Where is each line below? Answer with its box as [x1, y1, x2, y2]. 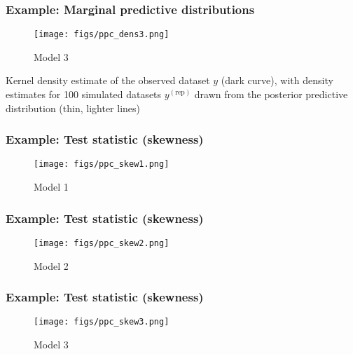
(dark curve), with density [221, 73, 333, 88]
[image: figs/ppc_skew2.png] [34, 238, 169, 248]
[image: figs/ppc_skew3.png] [34, 317, 169, 327]
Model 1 [34, 179, 69, 194]
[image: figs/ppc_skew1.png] [34, 159, 169, 170]
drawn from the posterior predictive [194, 87, 348, 102]
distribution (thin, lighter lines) [6, 100, 141, 115]
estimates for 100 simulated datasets [6, 87, 162, 102]
